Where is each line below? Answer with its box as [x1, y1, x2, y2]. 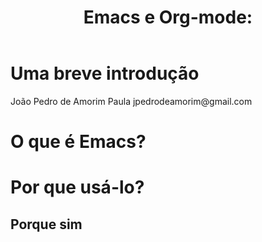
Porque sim [10, 216, 83, 233]
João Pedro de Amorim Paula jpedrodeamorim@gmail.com [10, 95, 253, 107]
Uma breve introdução [10, 62, 200, 85]
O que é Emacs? [10, 131, 147, 153]
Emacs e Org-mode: [83, 6, 253, 29]
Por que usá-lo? [10, 176, 145, 199]
